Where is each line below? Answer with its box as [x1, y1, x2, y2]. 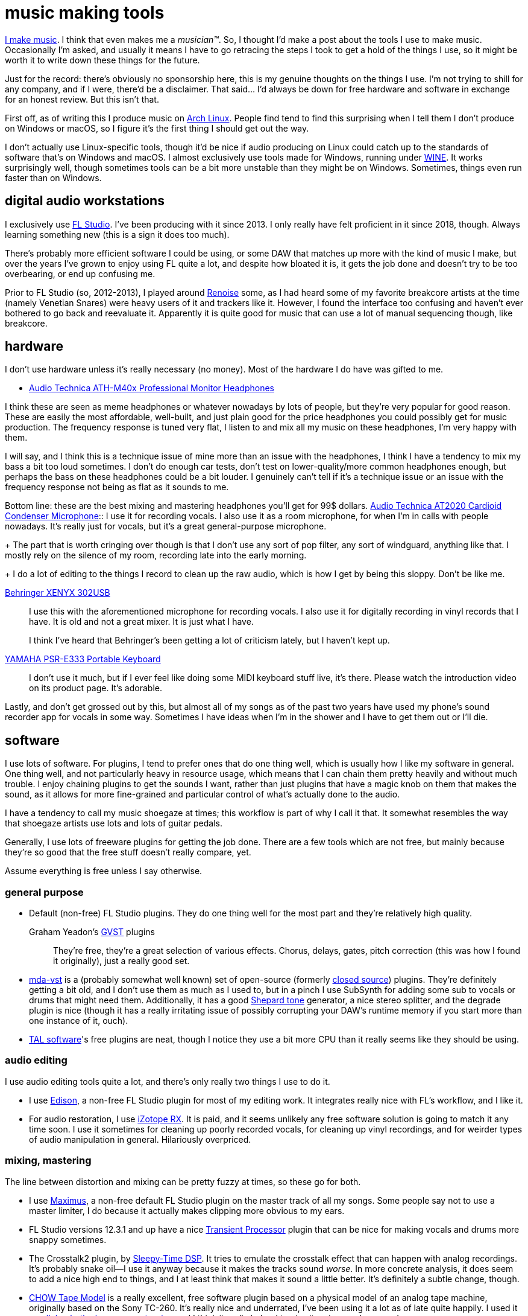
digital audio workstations [5, 193, 165, 209]
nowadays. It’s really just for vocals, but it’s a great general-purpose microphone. [5, 521, 327, 532]
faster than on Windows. [5, 172, 102, 183]
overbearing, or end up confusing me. [5, 268, 156, 279]
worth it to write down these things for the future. [5, 54, 200, 65]
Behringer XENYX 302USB [5, 587, 110, 598]
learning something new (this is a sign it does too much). [5, 229, 230, 240]
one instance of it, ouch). [29, 1015, 128, 1026]
